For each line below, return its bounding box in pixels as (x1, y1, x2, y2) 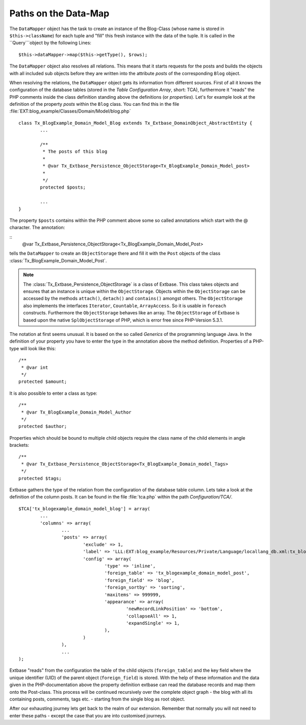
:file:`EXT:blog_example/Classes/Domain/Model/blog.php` (9, 108, 131, 115)
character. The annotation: (9, 224, 65, 231)
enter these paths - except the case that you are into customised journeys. (9, 712, 166, 718)
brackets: (9, 442, 30, 448)
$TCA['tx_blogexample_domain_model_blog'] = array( (18, 506, 150, 511)
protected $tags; (18, 475, 62, 481)
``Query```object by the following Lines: (9, 40, 92, 46)
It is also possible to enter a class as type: (9, 390, 97, 396)
